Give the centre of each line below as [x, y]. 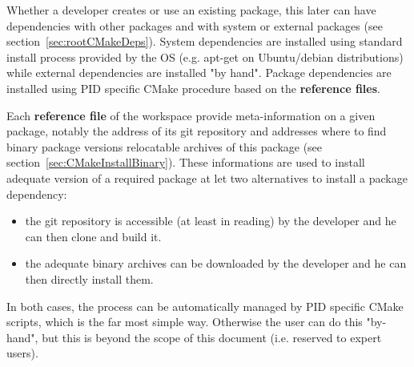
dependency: [37, 194]
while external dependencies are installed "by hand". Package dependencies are [199, 73]
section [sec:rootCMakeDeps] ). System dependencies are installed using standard [205, 41]
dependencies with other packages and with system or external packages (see [195, 25]
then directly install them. [89, 278]
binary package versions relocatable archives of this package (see [165, 146]
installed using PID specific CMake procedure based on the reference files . [193, 88]
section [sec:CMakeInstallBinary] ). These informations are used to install [186, 162]
